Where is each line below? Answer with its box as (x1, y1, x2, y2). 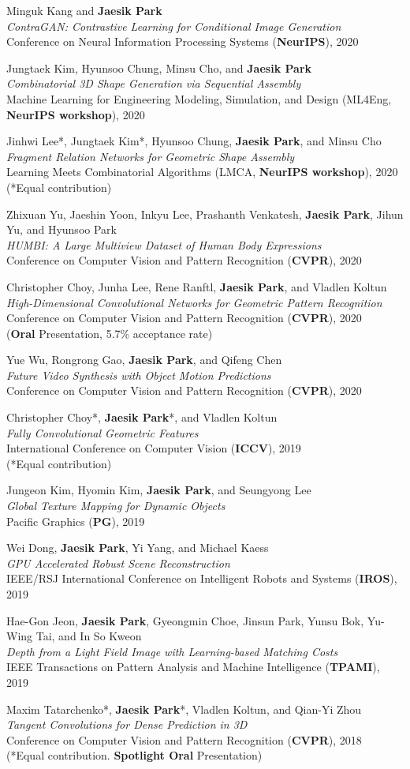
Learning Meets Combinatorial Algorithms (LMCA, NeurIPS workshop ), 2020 (6, 163, 398, 180)
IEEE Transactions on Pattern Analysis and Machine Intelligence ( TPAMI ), (6, 658, 380, 675)
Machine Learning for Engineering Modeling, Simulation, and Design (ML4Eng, (6, 90, 392, 107)
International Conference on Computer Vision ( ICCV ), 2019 (6, 440, 301, 456)
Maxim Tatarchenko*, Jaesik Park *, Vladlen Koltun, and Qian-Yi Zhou (6, 700, 362, 717)
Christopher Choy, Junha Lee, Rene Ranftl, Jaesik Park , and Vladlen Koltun (6, 278, 387, 294)
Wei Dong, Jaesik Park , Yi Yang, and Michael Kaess (6, 539, 269, 556)
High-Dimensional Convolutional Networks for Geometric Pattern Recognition (6, 294, 382, 310)
